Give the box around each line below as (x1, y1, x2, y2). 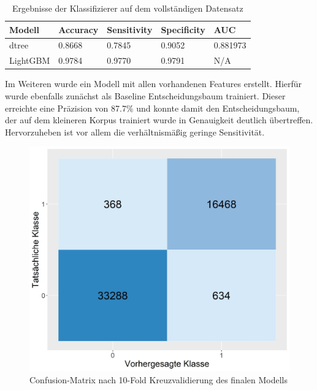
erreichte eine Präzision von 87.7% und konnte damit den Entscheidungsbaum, (5, 101, 300, 114)
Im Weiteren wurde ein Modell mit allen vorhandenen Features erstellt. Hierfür (5, 77, 302, 90)
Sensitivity (107, 23, 153, 36)
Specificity (161, 23, 205, 36)
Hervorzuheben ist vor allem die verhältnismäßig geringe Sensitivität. (5, 125, 265, 138)
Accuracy (58, 23, 99, 36)
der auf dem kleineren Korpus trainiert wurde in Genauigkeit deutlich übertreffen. (5, 113, 313, 126)
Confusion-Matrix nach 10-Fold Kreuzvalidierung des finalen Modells (29, 373, 288, 386)
